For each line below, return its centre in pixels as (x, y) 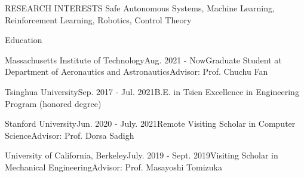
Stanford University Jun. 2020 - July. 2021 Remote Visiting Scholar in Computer (150, 123)
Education (24, 40)
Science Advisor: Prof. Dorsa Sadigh (70, 135)
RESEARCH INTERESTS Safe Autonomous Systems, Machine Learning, (140, 8)
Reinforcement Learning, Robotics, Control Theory (98, 19)
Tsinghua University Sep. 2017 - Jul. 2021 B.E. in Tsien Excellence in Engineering (152, 91)
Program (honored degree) (53, 103)
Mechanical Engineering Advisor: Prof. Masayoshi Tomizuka (114, 167)
